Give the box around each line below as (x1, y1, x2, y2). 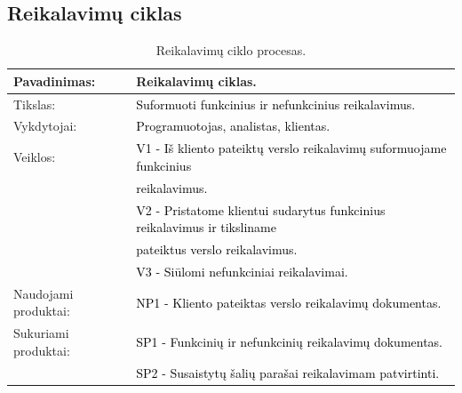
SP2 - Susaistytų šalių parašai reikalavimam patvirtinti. (136, 363, 440, 381)
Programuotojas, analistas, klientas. (136, 116, 331, 135)
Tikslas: (13, 94, 56, 113)
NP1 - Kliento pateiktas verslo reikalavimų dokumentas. (136, 293, 442, 311)
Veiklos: (13, 148, 56, 166)
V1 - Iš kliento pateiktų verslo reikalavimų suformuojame (136, 139, 447, 157)
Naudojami (13, 284, 74, 302)
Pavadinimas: (13, 71, 96, 90)
